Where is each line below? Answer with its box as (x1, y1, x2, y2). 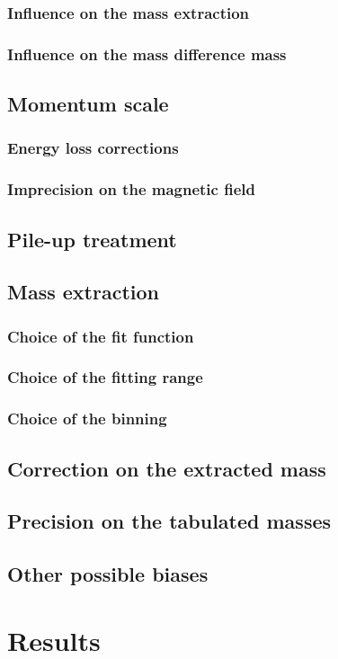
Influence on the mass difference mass (7, 42, 287, 65)
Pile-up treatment (7, 225, 177, 253)
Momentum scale (7, 90, 169, 118)
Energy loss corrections (7, 137, 179, 159)
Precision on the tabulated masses (7, 507, 332, 535)
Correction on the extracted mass (7, 454, 326, 482)
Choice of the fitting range (7, 366, 203, 388)
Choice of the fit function (7, 325, 194, 347)
